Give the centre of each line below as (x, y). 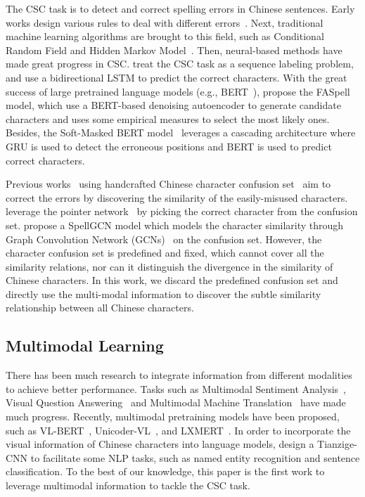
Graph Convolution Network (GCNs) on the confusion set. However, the (164, 239)
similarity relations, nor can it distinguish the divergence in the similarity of (169, 266)
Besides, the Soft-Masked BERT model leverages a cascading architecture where (181, 133)
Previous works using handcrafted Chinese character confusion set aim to (168, 184)
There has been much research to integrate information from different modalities (179, 375)
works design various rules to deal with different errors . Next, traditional (165, 22)
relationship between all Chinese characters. (100, 308)
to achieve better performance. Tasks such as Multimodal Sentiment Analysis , (176, 388)
